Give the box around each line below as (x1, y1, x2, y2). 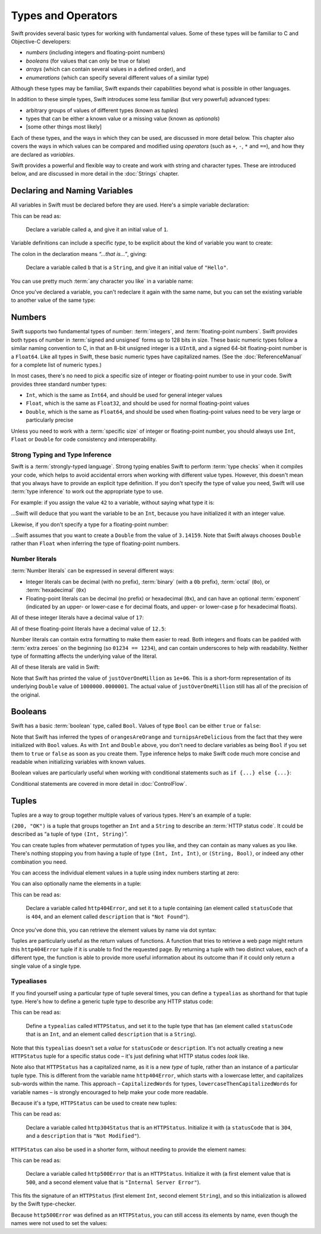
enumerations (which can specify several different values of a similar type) (26, 74, 209, 81)
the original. (11, 691, 40, 698)
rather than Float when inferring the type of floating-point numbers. (11, 540, 180, 547)
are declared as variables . (11, 151, 75, 158)
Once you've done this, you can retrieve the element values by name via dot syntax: (11, 926, 217, 933)
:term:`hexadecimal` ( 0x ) (26, 586, 86, 593)
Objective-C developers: (11, 38, 71, 45)
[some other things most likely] (26, 123, 102, 130)
